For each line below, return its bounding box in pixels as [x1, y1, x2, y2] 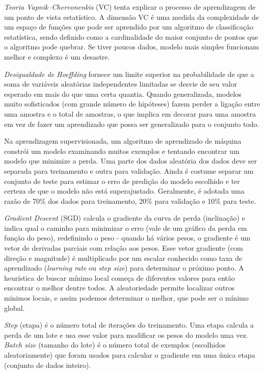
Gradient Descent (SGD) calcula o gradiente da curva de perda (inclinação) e [4, 212, 245, 223]
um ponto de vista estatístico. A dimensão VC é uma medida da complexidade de [4, 11, 259, 22]
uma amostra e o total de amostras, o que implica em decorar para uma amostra [4, 108, 256, 119]
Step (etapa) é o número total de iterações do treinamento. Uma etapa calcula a [4, 319, 254, 330]
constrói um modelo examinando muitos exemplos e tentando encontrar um [4, 145, 240, 156]
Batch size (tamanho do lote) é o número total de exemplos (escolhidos [4, 339, 226, 350]
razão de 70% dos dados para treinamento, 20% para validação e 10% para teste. [4, 195, 256, 206]
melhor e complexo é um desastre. [4, 51, 110, 62]
